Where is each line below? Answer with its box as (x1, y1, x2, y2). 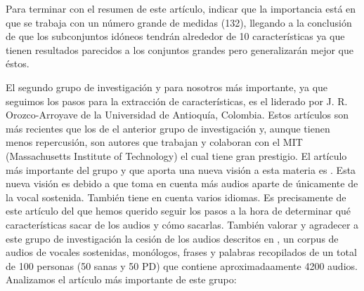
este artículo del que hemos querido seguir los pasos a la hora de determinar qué (6, 203, 351, 218)
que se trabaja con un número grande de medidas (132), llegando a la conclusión (6, 15, 352, 29)
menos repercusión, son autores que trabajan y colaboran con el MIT (6, 135, 303, 149)
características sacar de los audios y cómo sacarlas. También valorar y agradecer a (6, 217, 359, 231)
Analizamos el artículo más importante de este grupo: (6, 272, 237, 287)
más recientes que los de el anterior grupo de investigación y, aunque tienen (6, 121, 330, 135)
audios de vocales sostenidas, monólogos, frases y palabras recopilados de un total (6, 245, 357, 259)
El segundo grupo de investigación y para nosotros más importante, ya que (6, 79, 328, 94)
